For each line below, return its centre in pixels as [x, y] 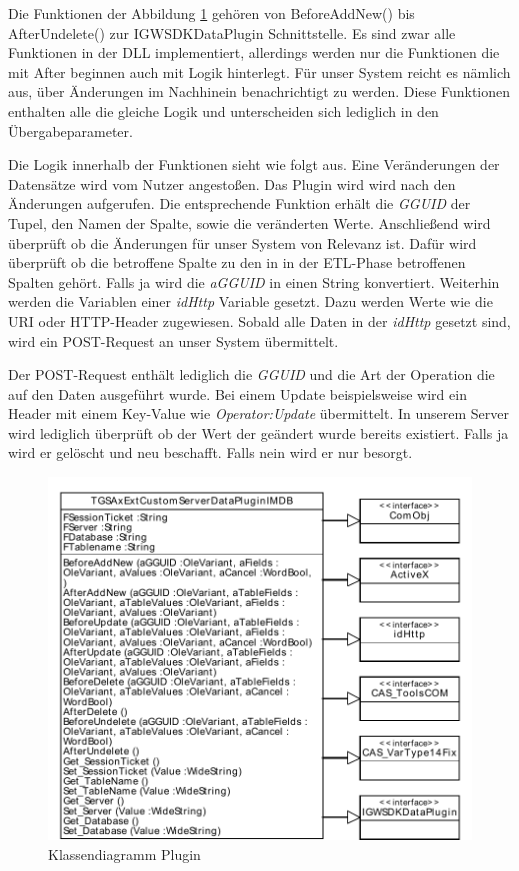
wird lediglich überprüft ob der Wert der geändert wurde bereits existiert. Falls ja [258, 432]
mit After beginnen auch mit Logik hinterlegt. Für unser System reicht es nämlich [259, 71]
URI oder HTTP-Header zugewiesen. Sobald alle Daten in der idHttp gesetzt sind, [259, 320]
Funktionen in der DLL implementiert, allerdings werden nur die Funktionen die [254, 52]
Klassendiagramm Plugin [124, 853]
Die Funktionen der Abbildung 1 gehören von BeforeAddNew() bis [211, 13]
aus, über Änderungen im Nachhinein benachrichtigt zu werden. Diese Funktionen [259, 91]
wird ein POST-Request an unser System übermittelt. [173, 340]
